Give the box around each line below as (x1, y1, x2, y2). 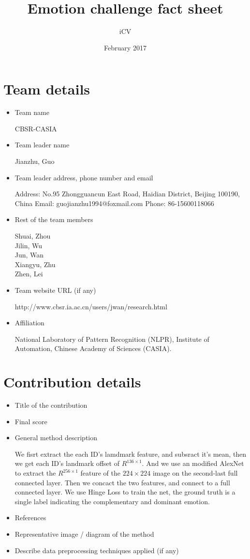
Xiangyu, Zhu (15, 259, 56, 269)
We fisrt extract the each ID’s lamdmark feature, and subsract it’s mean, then (15, 448, 247, 459)
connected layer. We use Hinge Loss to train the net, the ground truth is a (15, 487, 235, 497)
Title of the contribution (15, 400, 88, 410)
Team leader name (15, 140, 70, 150)
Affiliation (15, 318, 44, 328)
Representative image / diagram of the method (15, 529, 154, 539)
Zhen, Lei (15, 269, 43, 279)
